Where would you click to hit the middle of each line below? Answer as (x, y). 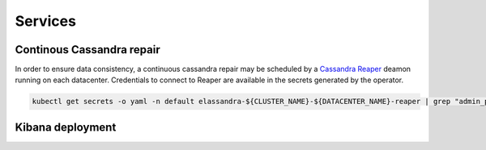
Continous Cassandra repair (88, 50)
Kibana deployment (66, 127)
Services (46, 21)
